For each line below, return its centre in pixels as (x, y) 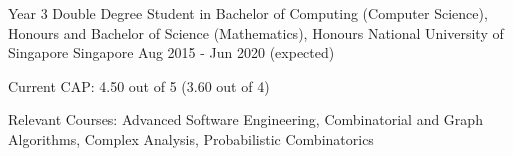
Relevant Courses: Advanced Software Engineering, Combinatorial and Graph (245, 119)
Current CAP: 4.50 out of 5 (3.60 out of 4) (139, 85)
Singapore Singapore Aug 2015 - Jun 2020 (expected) (171, 52)
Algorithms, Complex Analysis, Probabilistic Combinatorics (191, 138)
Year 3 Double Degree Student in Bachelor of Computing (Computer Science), (248, 13)
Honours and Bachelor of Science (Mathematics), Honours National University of (256, 32)
